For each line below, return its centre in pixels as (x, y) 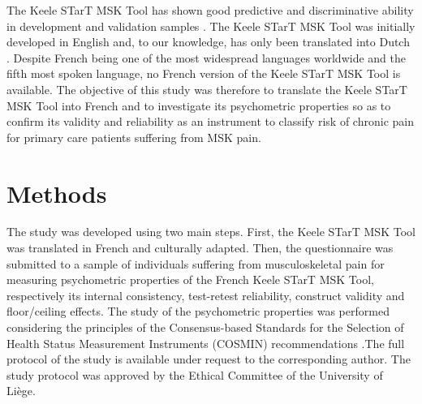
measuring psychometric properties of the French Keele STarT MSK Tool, (190, 279)
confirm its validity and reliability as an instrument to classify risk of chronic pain (210, 121)
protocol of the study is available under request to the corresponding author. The (209, 359)
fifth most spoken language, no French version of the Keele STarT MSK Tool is (204, 73)
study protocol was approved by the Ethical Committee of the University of (195, 374)
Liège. (21, 391)
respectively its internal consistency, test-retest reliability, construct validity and (206, 295)
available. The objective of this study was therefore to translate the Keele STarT (207, 89)
